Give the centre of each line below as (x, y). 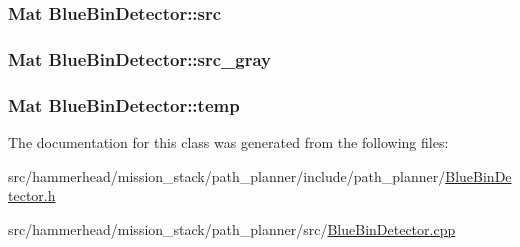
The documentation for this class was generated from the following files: (228, 141)
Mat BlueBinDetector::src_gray (140, 58)
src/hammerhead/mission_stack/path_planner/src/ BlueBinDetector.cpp (232, 228)
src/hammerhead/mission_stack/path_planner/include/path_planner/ (227, 175)
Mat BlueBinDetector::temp (124, 104)
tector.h (32, 195)
